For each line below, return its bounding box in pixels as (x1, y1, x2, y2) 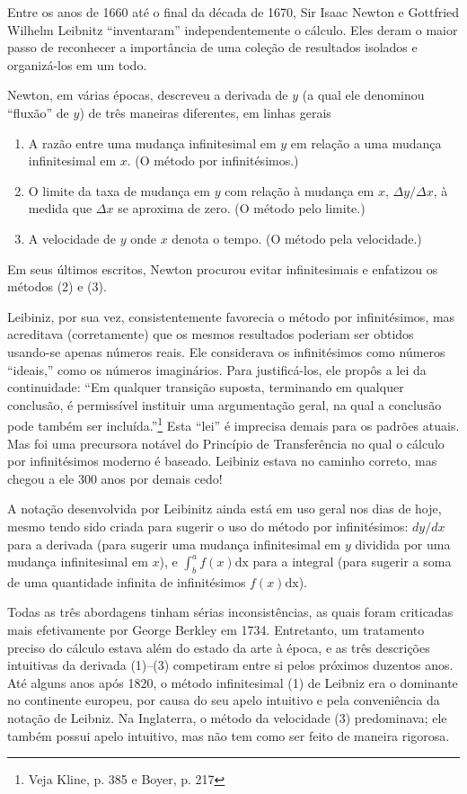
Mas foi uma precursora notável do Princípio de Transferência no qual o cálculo (7, 433, 445, 452)
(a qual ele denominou (302, 85, 425, 104)
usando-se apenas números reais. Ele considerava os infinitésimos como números (7, 342, 445, 361)
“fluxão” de (7, 103, 69, 121)
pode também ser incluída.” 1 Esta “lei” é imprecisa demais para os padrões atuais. (7, 414, 460, 434)
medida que (28, 199, 93, 218)
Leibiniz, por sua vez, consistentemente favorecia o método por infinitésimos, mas (7, 307, 455, 326)
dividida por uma (355, 534, 451, 553)
